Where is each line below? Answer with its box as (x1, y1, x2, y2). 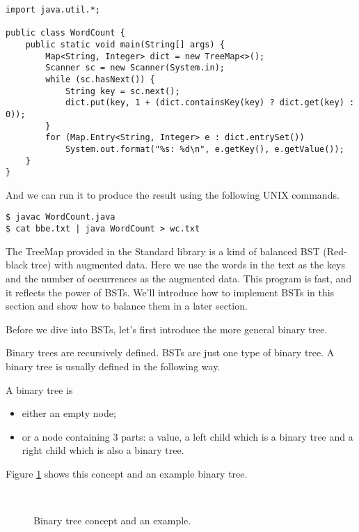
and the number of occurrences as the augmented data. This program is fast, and (6, 271, 352, 285)
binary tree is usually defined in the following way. (6, 358, 221, 373)
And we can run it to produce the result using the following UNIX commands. (6, 187, 340, 202)
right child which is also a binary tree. (22, 443, 184, 457)
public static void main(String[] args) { (25, 39, 225, 50)
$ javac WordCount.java (6, 212, 115, 222)
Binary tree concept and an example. (33, 513, 191, 528)
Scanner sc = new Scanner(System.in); (45, 63, 225, 73)
